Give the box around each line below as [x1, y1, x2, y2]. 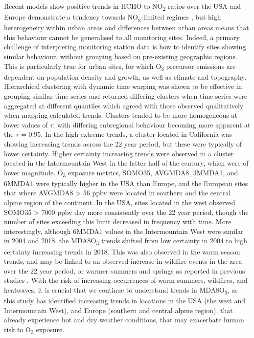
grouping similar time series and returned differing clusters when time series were [4, 90, 248, 101]
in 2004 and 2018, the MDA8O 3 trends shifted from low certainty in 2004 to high [4, 235, 248, 247]
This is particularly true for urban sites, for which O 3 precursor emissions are [4, 61, 236, 72]
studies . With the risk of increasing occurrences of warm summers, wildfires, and [4, 275, 248, 285]
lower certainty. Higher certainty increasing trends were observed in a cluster [4, 148, 234, 158]
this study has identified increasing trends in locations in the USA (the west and [4, 296, 245, 305]
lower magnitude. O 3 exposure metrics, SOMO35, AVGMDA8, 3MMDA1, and [4, 167, 238, 179]
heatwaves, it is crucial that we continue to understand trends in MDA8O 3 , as [4, 284, 238, 296]
